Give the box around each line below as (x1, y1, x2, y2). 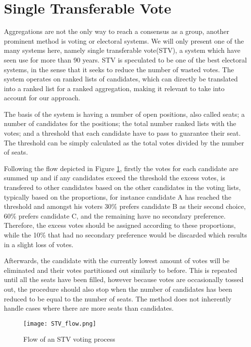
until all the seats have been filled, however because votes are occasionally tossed (4, 274, 244, 284)
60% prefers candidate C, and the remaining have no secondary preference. (4, 210, 226, 221)
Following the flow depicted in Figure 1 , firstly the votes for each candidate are (4, 163, 238, 173)
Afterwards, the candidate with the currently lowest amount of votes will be (4, 255, 230, 266)
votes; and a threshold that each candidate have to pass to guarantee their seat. (4, 128, 241, 138)
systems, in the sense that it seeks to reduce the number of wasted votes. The (4, 64, 234, 74)
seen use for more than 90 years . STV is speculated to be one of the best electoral (4, 54, 247, 64)
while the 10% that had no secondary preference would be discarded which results (4, 230, 247, 239)
